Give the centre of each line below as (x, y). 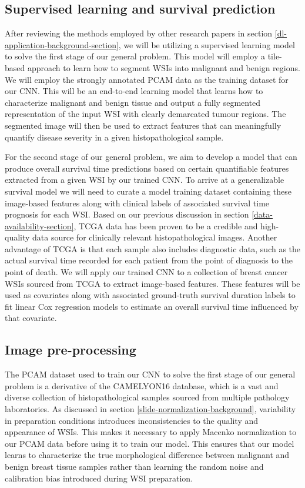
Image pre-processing (71, 350)
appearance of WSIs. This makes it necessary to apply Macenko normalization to (151, 432)
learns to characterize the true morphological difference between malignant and (147, 455)
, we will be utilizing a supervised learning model (207, 44)
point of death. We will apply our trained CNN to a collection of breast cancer (146, 272)
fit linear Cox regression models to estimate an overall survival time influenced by (152, 306)
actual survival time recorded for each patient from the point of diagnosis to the (149, 260)
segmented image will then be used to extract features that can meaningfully (143, 125)
